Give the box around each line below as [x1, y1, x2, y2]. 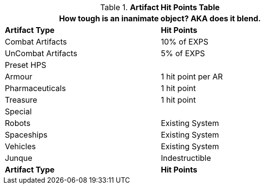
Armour [5, 72, 33, 81]
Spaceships [5, 130, 48, 140]
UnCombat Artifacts [5, 48, 78, 58]
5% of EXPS [161, 48, 205, 58]
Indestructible [161, 153, 211, 163]
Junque [5, 153, 33, 163]
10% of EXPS [161, 37, 209, 47]
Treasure [5, 95, 37, 105]
